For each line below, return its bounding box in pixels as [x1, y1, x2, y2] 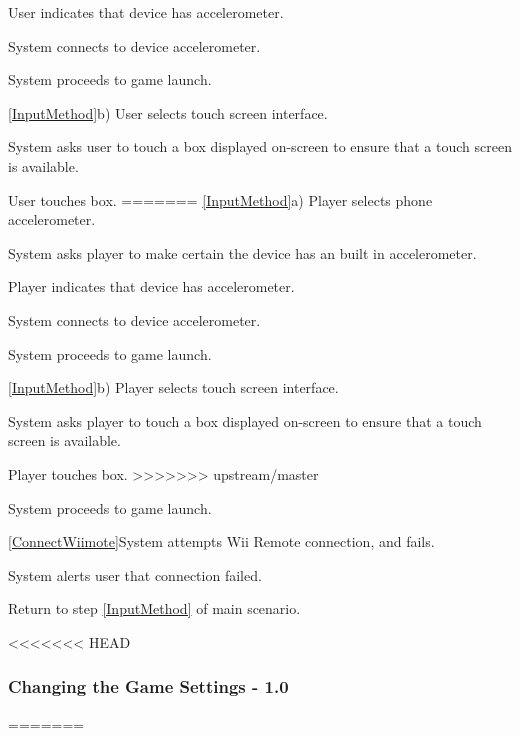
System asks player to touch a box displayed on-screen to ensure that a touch [8, 410, 482, 431]
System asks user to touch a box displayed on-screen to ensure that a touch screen [8, 136, 512, 157]
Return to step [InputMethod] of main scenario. [8, 598, 301, 619]
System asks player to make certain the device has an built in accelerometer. [8, 242, 477, 263]
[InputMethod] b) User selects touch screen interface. [8, 102, 328, 123]
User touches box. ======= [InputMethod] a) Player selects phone [8, 189, 433, 210]
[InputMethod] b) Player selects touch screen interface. [8, 377, 339, 398]
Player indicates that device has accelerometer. [8, 276, 295, 297]
